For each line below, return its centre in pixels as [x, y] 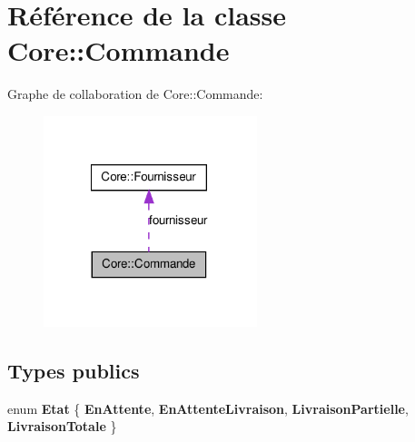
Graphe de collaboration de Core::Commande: [135, 94]
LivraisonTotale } [62, 426]
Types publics [74, 370]
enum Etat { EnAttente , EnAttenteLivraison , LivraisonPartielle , [208, 408]
